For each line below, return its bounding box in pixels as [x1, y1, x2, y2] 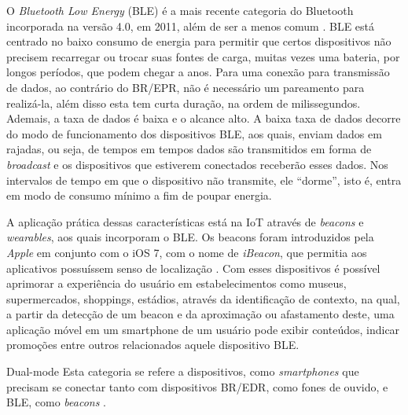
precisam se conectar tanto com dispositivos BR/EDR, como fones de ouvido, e [6, 378, 388, 395]
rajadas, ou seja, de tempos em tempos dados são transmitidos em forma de [6, 141, 372, 157]
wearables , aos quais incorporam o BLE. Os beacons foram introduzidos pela [6, 229, 374, 245]
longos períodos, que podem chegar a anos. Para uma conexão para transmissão [6, 64, 390, 80]
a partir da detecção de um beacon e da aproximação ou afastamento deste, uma [6, 306, 395, 322]
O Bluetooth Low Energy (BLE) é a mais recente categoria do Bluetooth [6, 2, 354, 18]
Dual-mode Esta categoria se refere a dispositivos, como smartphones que [6, 363, 359, 380]
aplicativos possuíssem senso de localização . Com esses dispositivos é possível [6, 259, 380, 276]
